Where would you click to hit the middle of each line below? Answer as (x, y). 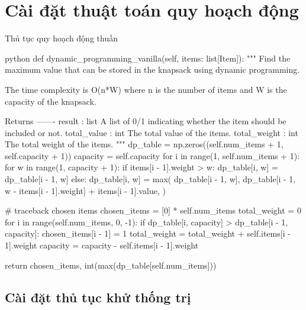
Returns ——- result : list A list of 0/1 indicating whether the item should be (146, 121)
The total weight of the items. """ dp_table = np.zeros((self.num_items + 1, (144, 144)
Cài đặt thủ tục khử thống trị (98, 297)
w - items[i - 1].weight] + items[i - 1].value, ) (85, 190)
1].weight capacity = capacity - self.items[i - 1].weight (102, 245)
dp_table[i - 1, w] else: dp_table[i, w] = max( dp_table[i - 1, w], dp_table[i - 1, (150, 179)
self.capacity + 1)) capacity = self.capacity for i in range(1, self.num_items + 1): (152, 155)
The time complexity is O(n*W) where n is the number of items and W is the (146, 89)
